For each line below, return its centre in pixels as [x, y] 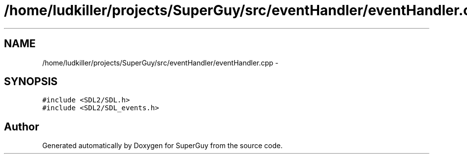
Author [22, 126]
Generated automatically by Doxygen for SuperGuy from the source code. [163, 146]
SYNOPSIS [31, 82]
